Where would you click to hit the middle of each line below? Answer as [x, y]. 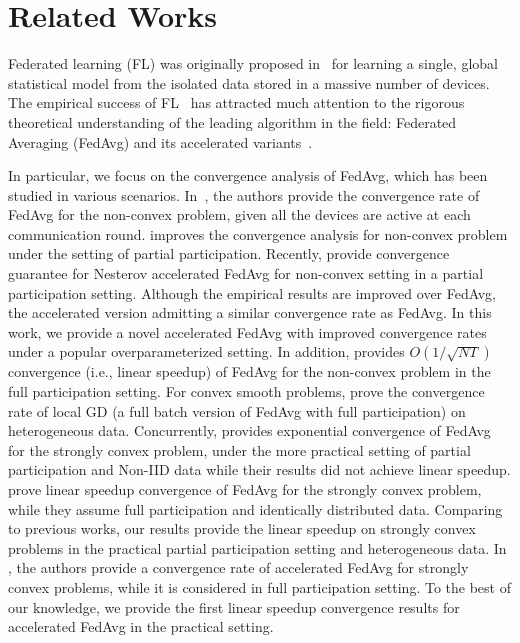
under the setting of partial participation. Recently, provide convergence [229, 253]
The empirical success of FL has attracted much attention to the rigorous [236, 102]
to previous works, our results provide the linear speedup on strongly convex [242, 528]
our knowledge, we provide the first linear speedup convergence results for [234, 606]
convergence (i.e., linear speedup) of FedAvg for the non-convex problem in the [249, 371]
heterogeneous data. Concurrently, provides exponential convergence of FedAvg [249, 430]
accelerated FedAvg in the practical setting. [141, 626]
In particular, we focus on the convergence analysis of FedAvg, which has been [248, 175]
